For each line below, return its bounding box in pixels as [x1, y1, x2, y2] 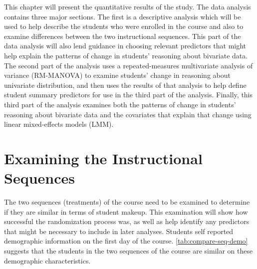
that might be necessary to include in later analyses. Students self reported [4, 226, 234, 236]
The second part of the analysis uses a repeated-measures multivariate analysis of [4, 60, 253, 70]
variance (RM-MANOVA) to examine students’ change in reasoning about [4, 70, 231, 80]
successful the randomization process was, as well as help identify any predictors [4, 216, 250, 227]
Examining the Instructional [4, 148, 203, 168]
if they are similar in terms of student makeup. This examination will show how [4, 206, 248, 217]
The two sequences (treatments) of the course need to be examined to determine [4, 197, 250, 207]
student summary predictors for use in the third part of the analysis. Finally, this [4, 89, 253, 100]
